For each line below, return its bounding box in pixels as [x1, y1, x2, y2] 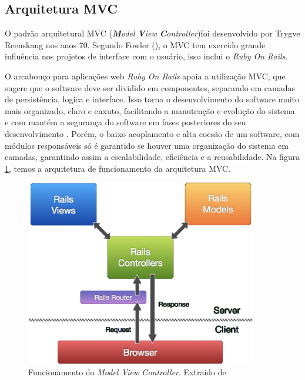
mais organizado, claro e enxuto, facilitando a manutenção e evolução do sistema [5, 104, 295, 116]
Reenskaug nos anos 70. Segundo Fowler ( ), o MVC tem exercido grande [5, 38, 266, 51]
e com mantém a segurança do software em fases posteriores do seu [5, 116, 246, 128]
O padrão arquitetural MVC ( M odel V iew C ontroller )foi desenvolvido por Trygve [5, 27, 300, 39]
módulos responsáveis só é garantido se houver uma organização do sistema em [5, 139, 289, 151]
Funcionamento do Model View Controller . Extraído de [28, 366, 226, 378]
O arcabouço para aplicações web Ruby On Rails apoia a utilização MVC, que [5, 69, 286, 82]
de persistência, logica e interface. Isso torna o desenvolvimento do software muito [5, 93, 300, 105]
